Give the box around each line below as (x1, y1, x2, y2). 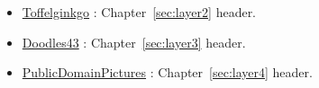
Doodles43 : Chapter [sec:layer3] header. (22, 32, 246, 51)
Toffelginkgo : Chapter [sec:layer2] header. (22, 3, 257, 21)
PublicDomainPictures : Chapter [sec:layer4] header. (22, 63, 313, 82)
